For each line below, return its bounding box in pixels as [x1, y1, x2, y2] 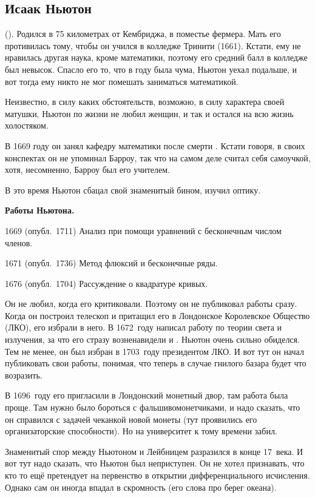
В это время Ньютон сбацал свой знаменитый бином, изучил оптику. [5, 183, 261, 196]
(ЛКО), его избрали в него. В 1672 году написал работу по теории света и [5, 321, 282, 334]
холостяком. [5, 119, 49, 132]
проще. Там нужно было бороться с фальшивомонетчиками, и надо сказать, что [5, 401, 300, 414]
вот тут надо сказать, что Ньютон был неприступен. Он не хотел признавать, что [5, 457, 305, 469]
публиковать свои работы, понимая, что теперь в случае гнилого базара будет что [5, 357, 307, 369]
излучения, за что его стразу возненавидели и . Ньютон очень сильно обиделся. [5, 333, 300, 346]
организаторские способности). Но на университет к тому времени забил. [5, 425, 277, 437]
